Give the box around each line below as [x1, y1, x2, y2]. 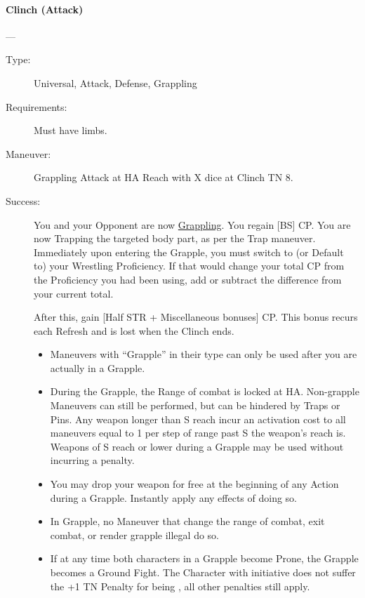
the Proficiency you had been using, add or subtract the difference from [34, 272, 342, 286]
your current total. [34, 286, 114, 300]
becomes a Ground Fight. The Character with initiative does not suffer [50, 565, 356, 580]
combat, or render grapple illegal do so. [50, 527, 219, 542]
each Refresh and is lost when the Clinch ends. [34, 323, 234, 338]
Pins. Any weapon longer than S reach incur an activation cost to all [50, 411, 346, 426]
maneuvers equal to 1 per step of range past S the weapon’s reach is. [50, 425, 346, 440]
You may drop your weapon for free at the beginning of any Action [50, 477, 339, 491]
